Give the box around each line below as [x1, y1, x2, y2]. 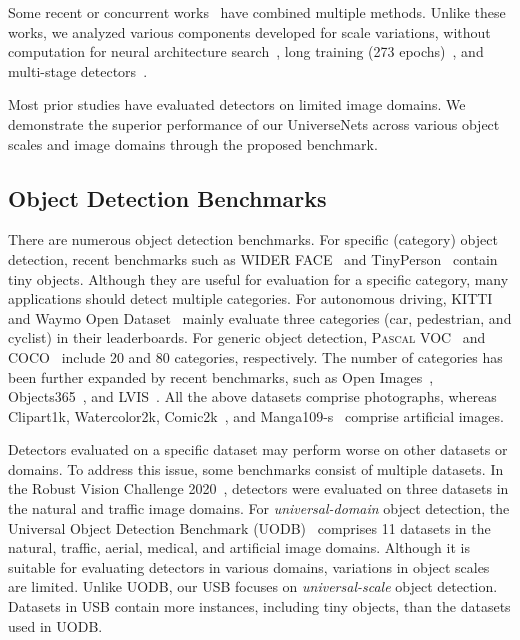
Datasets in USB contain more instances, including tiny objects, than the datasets [8, 596, 511, 617]
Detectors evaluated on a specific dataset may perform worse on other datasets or [8, 439, 508, 460]
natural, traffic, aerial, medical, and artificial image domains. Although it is [8, 537, 470, 558]
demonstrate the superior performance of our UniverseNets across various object [8, 113, 500, 134]
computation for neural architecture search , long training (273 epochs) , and [8, 41, 484, 62]
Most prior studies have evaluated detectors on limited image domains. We [8, 94, 466, 115]
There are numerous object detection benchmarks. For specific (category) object [8, 229, 498, 250]
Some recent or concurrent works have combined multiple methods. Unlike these [8, 2, 506, 22]
